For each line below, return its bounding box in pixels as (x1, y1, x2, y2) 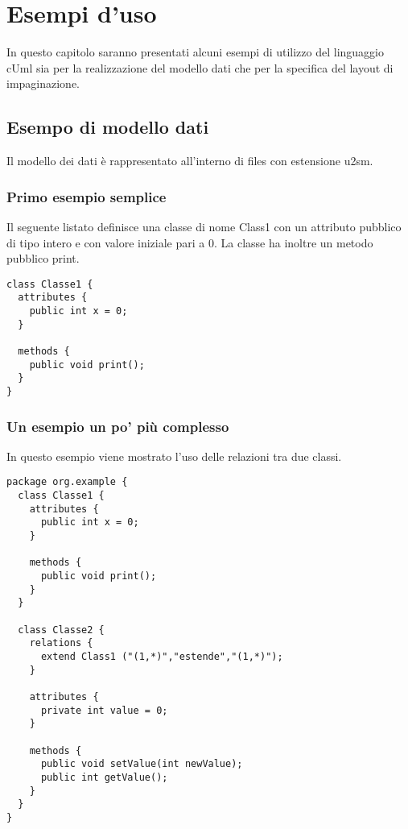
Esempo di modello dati (6, 114, 209, 139)
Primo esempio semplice (6, 186, 167, 206)
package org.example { (6, 476, 128, 488)
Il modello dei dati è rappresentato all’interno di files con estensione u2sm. (6, 152, 373, 169)
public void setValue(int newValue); (40, 758, 243, 770)
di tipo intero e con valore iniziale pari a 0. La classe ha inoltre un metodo (6, 234, 373, 251)
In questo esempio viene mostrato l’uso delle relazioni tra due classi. (6, 447, 342, 464)
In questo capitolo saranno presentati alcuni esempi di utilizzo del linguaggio (6, 44, 385, 60)
